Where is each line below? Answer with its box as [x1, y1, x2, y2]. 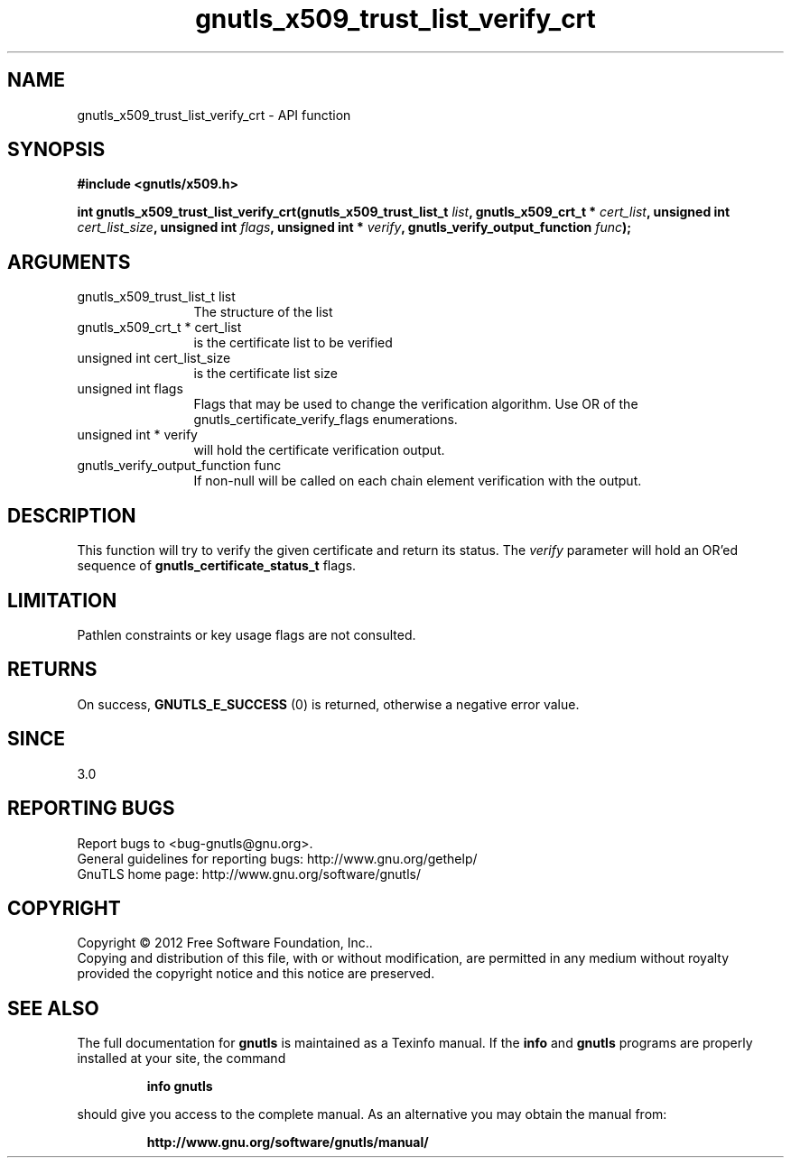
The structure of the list [193, 304, 333, 320]
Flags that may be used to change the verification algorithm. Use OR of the [193, 396, 638, 412]
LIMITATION [7, 588, 117, 612]
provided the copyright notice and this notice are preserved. [77, 966, 435, 982]
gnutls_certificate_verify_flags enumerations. [193, 411, 458, 428]
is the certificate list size [193, 365, 338, 382]
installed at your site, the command [77, 1050, 286, 1067]
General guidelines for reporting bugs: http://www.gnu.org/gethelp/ [77, 850, 478, 866]
